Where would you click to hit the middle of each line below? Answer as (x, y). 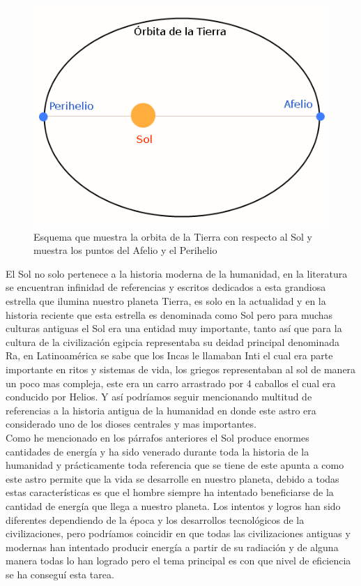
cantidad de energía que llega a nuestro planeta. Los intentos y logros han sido (173, 505)
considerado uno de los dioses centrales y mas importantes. (131, 424)
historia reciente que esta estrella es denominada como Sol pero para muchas (169, 314)
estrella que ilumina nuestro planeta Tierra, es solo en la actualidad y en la (166, 301)
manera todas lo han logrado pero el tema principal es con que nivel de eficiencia (178, 561)
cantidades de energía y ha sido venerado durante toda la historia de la (158, 451)
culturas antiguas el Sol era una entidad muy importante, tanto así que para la (174, 328)
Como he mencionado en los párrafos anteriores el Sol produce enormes (158, 438)
